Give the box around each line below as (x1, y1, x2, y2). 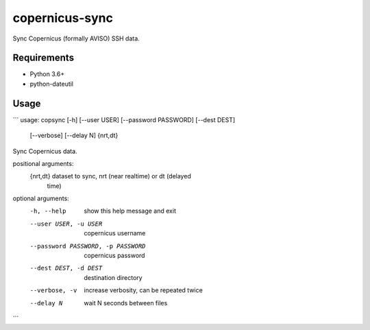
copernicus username (84, 229, 146, 237)
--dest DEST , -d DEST (29, 264, 103, 272)
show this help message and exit (84, 207, 176, 215)
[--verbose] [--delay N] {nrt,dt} (29, 131, 119, 140)
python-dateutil (29, 80, 74, 88)
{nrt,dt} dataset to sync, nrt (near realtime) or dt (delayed (29, 172, 191, 180)
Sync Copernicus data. (12, 147, 78, 155)
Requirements (12, 52, 75, 64)
